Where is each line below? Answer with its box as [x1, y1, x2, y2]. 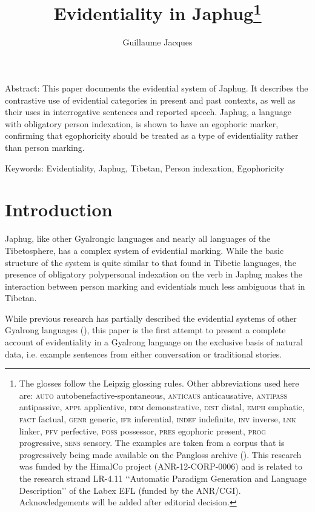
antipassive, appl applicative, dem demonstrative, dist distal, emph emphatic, [19, 401, 305, 413]
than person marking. [5, 141, 85, 154]
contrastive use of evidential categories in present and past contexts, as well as [5, 93, 296, 106]
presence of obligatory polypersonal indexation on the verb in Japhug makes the [5, 268, 303, 281]
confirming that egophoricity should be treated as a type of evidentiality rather [5, 129, 299, 142]
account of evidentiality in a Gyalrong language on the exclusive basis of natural [5, 336, 303, 348]
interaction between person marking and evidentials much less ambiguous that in [5, 279, 305, 292]
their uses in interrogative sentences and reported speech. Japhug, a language [5, 105, 291, 118]
